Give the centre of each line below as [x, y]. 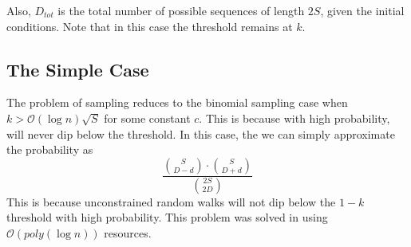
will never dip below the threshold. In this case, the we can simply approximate [201, 133]
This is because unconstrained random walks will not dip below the [171, 201]
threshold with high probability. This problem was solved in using [167, 217]
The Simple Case [78, 69]
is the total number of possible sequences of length [181, 10]
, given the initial [362, 10]
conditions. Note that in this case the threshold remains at [150, 26]
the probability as [50, 149]
